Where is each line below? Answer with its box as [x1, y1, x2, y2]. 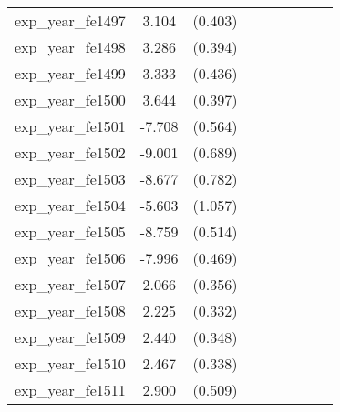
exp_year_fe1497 [15, 10, 126, 31]
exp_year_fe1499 [15, 63, 126, 84]
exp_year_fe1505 [15, 221, 126, 242]
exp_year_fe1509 [15, 327, 126, 347]
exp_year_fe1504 [15, 195, 126, 216]
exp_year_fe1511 [15, 379, 126, 400]
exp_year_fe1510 [15, 353, 126, 374]
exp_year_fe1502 [15, 142, 126, 163]
